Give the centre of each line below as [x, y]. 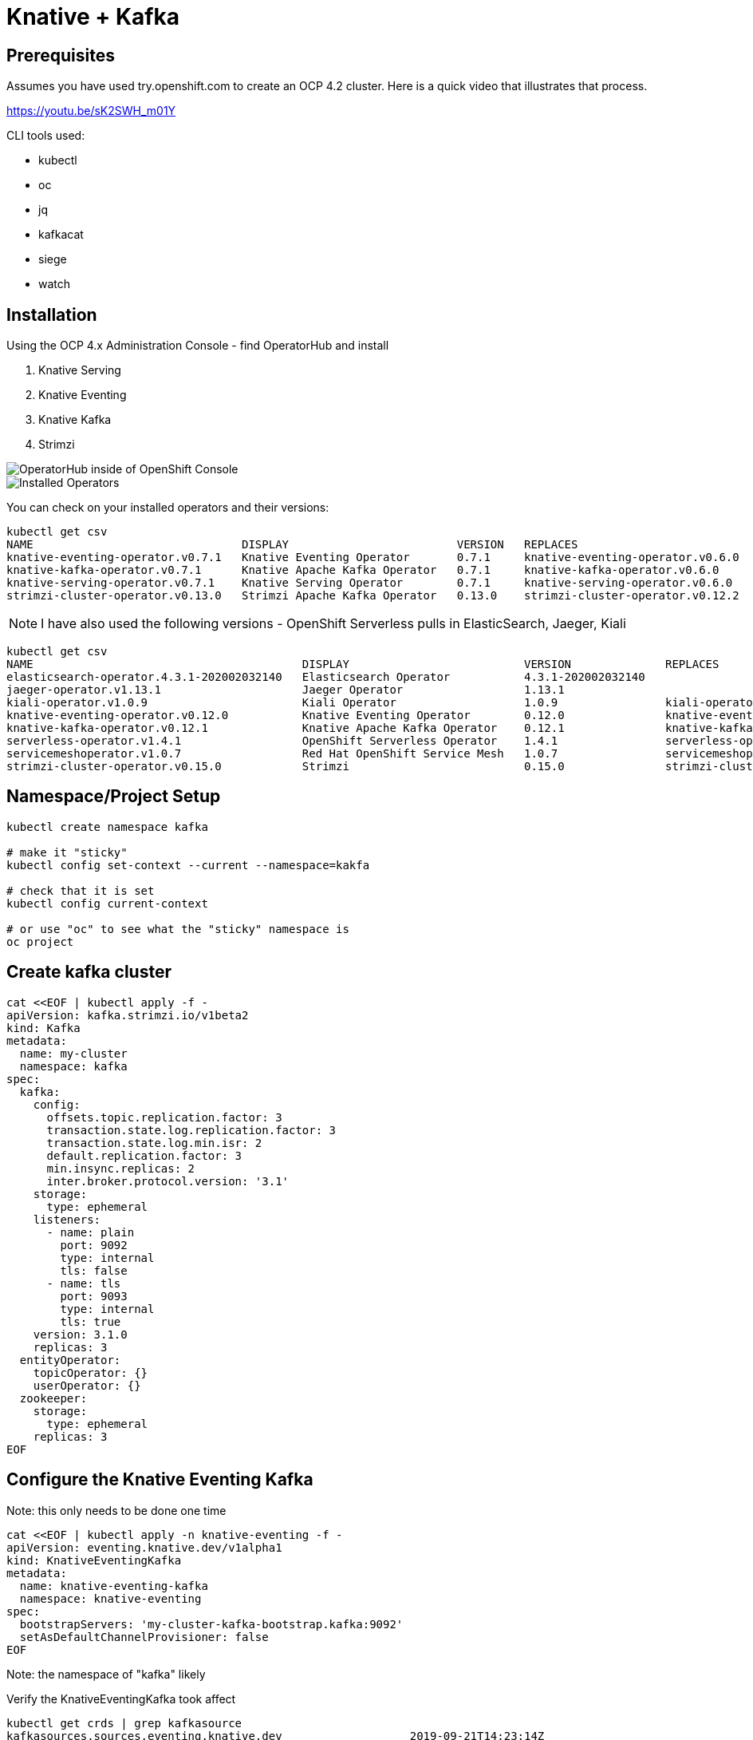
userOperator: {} [87, 1385]
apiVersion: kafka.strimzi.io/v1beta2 [128, 1015]
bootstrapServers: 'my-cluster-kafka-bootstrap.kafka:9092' [211, 1624]
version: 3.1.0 [80, 1334]
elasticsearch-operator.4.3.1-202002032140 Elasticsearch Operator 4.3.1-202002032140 [326, 677]
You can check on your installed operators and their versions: [168, 508]
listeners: [67, 1219]
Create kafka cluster [89, 972]
